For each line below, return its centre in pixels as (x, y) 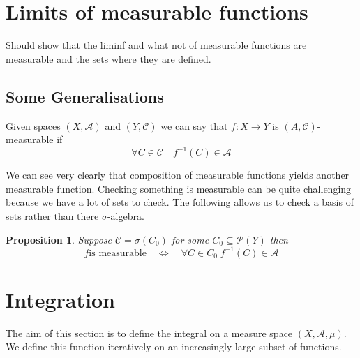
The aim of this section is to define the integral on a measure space (149, 333)
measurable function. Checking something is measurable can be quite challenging (179, 188)
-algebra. (126, 215)
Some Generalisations (85, 96)
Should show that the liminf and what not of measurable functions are (156, 45)
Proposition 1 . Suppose (59, 239)
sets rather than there (52, 215)
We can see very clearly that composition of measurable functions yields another (178, 175)
